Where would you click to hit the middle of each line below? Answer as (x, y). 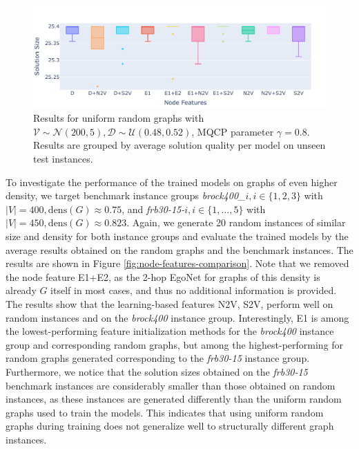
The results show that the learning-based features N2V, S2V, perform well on (169, 303)
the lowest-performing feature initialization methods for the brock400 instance (170, 331)
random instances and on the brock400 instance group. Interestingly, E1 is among (177, 317)
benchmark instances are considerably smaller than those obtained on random (171, 385)
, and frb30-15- (153, 209)
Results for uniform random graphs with (119, 118)
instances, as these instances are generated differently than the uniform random (174, 399)
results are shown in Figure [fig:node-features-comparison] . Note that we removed (177, 263)
